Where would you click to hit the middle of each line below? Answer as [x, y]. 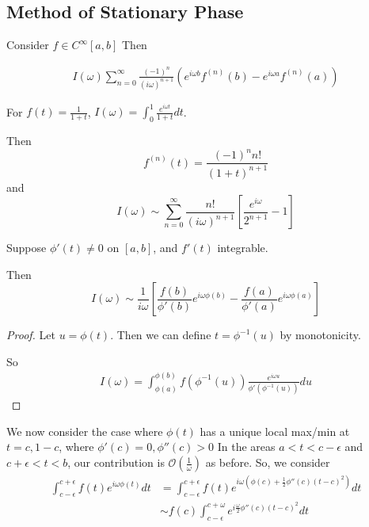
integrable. [243, 248]
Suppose [27, 248]
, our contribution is [116, 462]
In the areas [246, 447]
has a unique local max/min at [275, 431]
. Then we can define [161, 335]
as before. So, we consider [268, 462]
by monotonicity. [320, 335]
